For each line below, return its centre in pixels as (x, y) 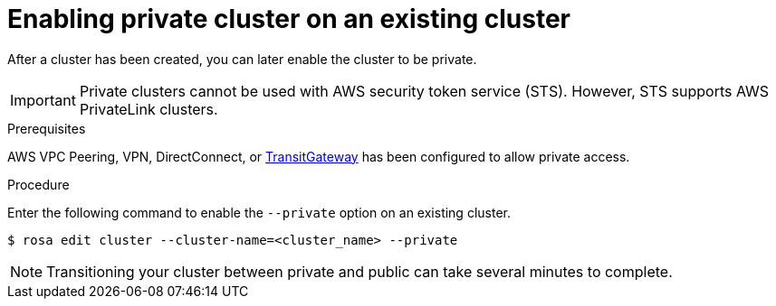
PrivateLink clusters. (148, 109)
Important (43, 100)
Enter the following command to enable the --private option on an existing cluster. (259, 212)
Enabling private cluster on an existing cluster (289, 19)
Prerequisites (47, 128)
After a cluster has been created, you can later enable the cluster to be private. (242, 59)
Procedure (38, 184)
